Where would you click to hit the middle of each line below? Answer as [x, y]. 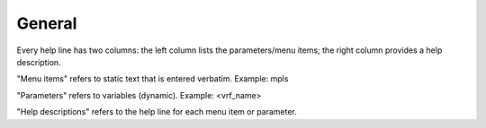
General [47, 23]
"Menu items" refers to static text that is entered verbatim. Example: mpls [153, 79]
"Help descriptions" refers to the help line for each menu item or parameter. [157, 112]
